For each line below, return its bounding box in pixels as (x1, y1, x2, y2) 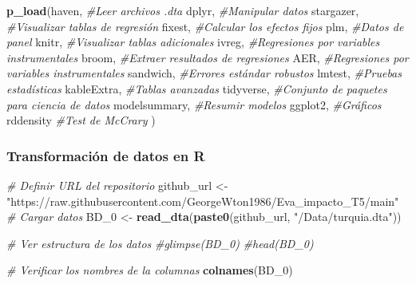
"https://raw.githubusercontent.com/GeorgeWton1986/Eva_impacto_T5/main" (6, 192, 399, 209)
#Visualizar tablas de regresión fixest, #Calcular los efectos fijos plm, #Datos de (6, 18, 404, 34)
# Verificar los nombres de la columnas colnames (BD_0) (6, 262, 293, 278)
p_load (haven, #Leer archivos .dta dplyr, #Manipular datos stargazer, (6, 2, 359, 18)
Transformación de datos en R (6, 145, 205, 165)
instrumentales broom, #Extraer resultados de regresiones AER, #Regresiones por (6, 49, 409, 65)
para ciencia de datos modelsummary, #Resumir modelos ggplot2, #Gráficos (6, 96, 382, 112)
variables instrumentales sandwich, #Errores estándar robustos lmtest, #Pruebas (6, 65, 402, 81)
